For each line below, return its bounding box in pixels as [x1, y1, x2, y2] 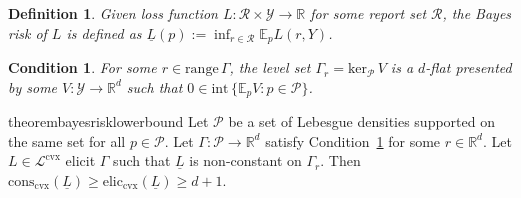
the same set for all [8, 130, 126, 151]
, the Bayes [442, 3, 512, 23]
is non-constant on [189, 150, 302, 171]
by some [8, 76, 58, 97]
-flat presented [425, 57, 512, 78]
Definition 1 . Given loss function [8, 3, 218, 23]
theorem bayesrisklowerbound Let [8, 111, 209, 132]
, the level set [229, 57, 311, 78]
